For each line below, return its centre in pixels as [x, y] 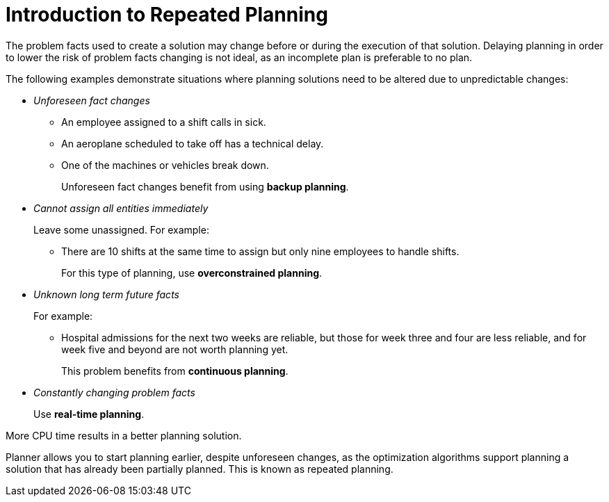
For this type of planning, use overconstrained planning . [192, 273]
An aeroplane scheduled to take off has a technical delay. [193, 143]
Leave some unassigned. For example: [121, 229]
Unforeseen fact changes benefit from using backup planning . [205, 186]
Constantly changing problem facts [114, 392]
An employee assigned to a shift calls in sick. [164, 122]
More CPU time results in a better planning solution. [124, 435]
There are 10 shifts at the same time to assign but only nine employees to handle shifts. [260, 251]
